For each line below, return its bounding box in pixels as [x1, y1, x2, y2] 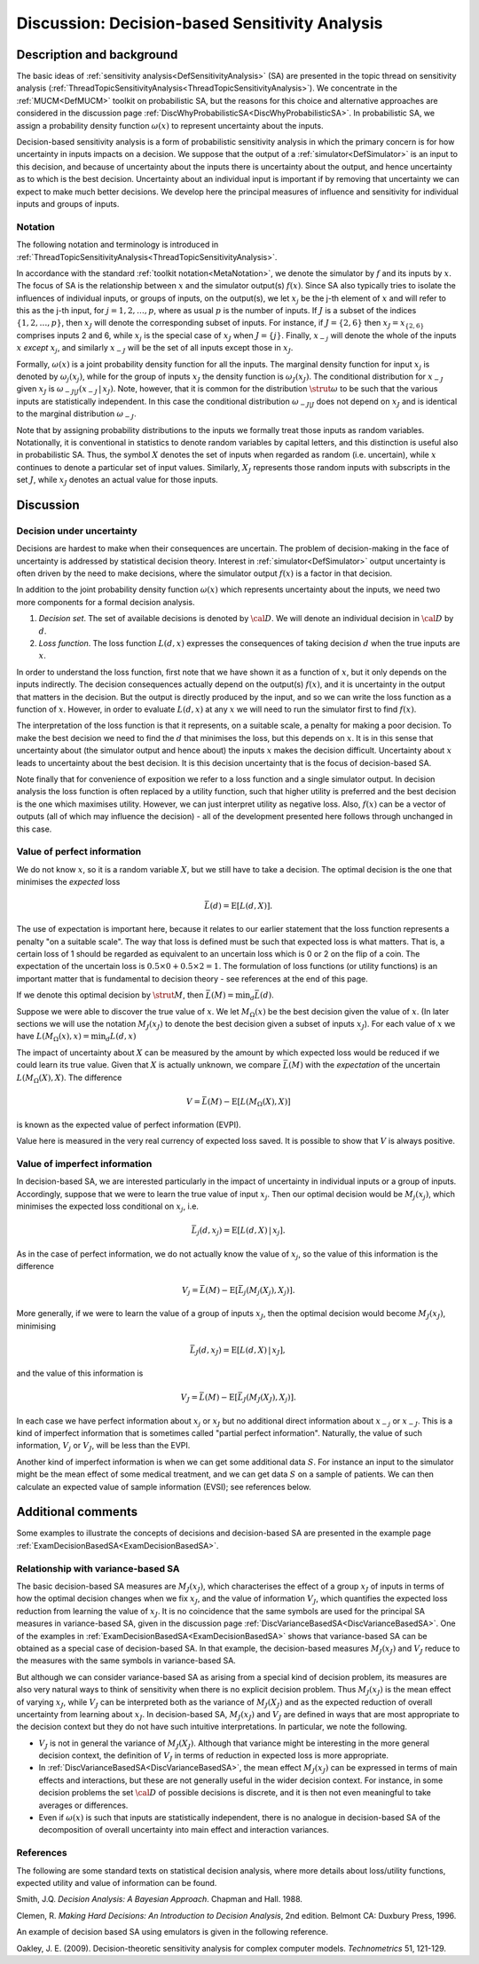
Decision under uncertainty [16, 525, 137, 537]
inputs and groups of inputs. [16, 198, 120, 209]
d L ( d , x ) [105, 1031, 137, 1044]
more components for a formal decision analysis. [16, 596, 195, 607]
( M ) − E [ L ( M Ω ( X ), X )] [207, 1096, 292, 1108]
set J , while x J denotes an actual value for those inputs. [16, 475, 219, 487]
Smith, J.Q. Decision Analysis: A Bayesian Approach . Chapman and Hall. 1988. [16, 1894, 303, 1905]
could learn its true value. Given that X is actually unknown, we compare [16, 1060, 281, 1070]
